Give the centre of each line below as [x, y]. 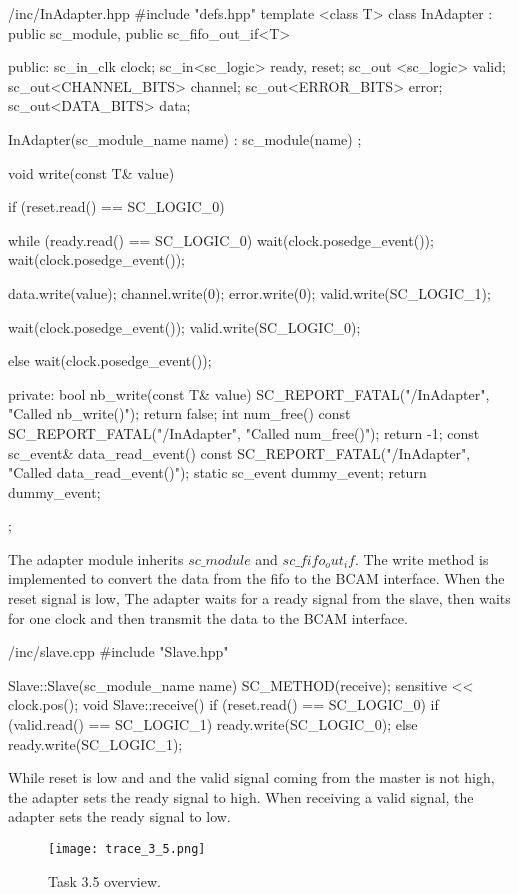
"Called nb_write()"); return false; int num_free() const [179, 413]
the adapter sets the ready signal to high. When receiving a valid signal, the [241, 796]
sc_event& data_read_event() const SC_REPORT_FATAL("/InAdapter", [239, 452]
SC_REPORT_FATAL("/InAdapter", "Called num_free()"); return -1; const [244, 432]
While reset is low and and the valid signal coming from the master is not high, [251, 777]
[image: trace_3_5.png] [127, 849]
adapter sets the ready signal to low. [119, 816]
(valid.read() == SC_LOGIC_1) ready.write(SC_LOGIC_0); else [213, 724]
